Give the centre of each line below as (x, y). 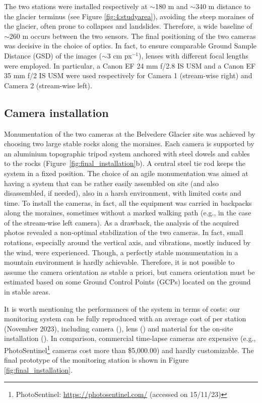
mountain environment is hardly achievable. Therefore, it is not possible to (119, 262)
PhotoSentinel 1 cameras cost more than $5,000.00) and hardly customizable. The (129, 349)
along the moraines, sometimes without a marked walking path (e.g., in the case (128, 213)
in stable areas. (27, 292)
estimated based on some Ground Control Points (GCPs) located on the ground (127, 282)
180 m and (172, 6)
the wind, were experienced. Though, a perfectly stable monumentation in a (121, 252)
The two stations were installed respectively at (76, 6)
